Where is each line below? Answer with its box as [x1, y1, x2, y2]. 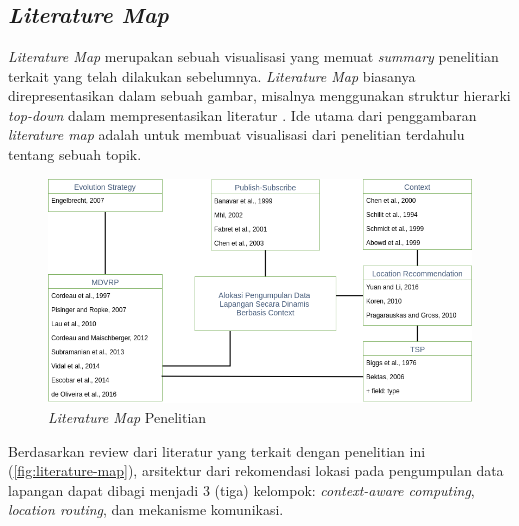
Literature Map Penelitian [48, 406, 207, 427]
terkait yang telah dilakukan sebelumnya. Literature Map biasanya [8, 65, 416, 86]
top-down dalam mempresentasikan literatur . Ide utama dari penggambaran [8, 104, 477, 125]
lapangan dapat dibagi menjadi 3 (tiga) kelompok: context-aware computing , [8, 479, 475, 500]
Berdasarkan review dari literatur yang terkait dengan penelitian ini [8, 440, 426, 461]
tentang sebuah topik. [8, 143, 142, 164]
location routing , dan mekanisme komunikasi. [8, 499, 284, 520]
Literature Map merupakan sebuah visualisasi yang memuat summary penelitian [8, 46, 499, 66]
